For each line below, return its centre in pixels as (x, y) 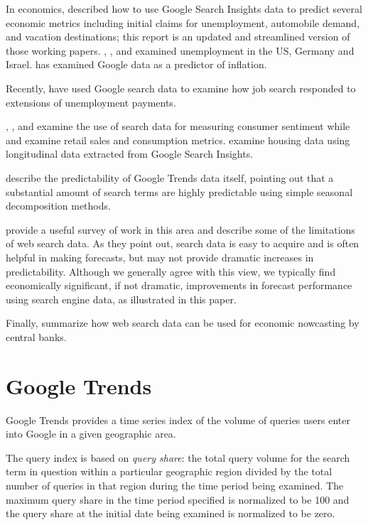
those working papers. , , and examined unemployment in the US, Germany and (180, 50)
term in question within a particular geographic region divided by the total (169, 471)
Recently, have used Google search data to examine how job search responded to (181, 88)
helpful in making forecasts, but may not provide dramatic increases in (160, 257)
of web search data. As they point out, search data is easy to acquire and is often (183, 243)
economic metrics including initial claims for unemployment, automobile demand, (183, 22)
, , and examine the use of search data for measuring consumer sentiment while (178, 126)
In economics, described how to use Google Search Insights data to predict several (184, 9)
